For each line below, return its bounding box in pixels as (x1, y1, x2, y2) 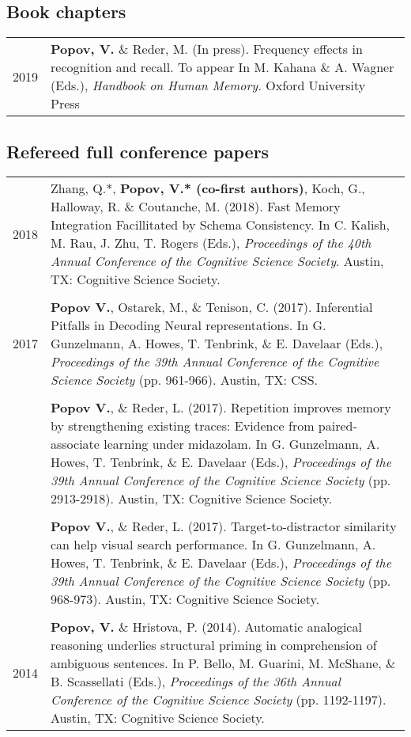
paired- (318, 416, 357, 435)
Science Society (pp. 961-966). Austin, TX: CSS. (51, 370, 319, 389)
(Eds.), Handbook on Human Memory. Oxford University (51, 76, 366, 95)
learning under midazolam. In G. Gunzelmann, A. (104, 435, 380, 454)
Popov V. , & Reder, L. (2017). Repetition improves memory (51, 398, 391, 417)
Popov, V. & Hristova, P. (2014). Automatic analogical (51, 617, 362, 636)
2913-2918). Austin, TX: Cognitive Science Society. (51, 489, 333, 508)
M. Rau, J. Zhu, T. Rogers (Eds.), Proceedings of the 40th (51, 234, 371, 253)
